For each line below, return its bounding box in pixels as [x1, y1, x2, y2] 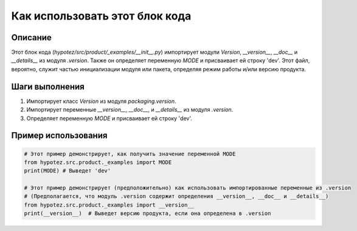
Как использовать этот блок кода [11, 9, 192, 23]
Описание [11, 32, 52, 43]
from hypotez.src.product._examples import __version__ [24, 201, 195, 208]
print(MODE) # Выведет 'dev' [24, 168, 111, 174]
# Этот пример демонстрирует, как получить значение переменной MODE [24, 150, 236, 157]
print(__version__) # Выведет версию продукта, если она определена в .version [24, 210, 271, 217]
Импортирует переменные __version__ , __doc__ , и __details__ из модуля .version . [26, 106, 234, 113]
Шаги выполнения [11, 81, 85, 91]
